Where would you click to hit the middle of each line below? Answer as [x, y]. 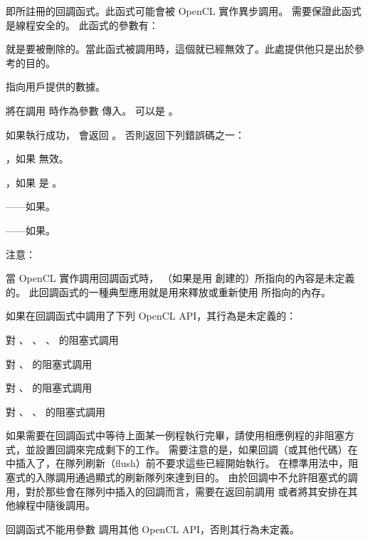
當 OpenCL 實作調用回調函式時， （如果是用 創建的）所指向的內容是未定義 [180, 278]
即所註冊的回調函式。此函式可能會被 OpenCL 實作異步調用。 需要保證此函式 [184, 11]
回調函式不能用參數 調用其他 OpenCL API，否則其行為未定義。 [153, 529]
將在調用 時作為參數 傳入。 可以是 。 [92, 110]
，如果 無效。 [37, 158]
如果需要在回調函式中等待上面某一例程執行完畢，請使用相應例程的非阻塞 [175, 435]
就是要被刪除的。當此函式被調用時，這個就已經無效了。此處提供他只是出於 [180, 49]
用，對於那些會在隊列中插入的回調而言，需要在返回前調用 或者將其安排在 [177, 491]
